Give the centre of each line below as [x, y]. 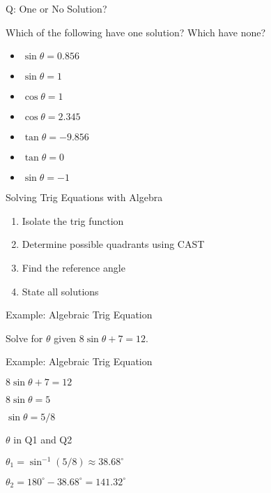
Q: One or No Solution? [56, 8]
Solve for [24, 338]
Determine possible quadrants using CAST [113, 244]
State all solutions [60, 291]
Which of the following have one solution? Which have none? [136, 32]
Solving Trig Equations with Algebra [84, 197]
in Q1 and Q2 [43, 439]
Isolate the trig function [73, 220]
